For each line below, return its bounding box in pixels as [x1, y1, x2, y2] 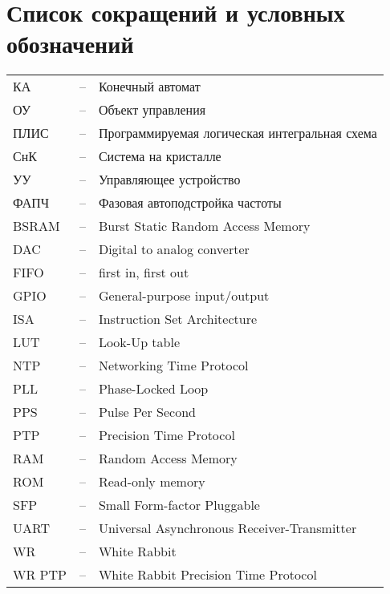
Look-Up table [98, 333, 181, 352]
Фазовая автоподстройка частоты [98, 193, 282, 212]
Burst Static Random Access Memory [98, 216, 311, 236]
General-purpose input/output [98, 286, 270, 305]
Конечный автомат [98, 77, 201, 96]
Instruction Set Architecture [98, 309, 258, 329]
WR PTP [13, 565, 67, 584]
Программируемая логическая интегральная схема [98, 123, 377, 143]
